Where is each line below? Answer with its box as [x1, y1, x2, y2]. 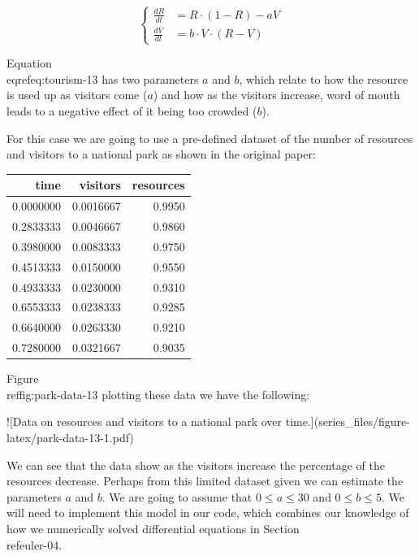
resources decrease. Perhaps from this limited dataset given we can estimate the [6, 472, 404, 489]
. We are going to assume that [102, 488, 253, 505]
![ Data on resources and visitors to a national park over [6, 413, 283, 430]
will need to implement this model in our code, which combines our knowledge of [6, 504, 409, 521]
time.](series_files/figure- [285, 413, 410, 430]
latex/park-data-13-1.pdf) [6, 428, 134, 445]
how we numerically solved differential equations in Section [6, 519, 300, 536]
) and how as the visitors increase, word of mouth [153, 86, 400, 103]
